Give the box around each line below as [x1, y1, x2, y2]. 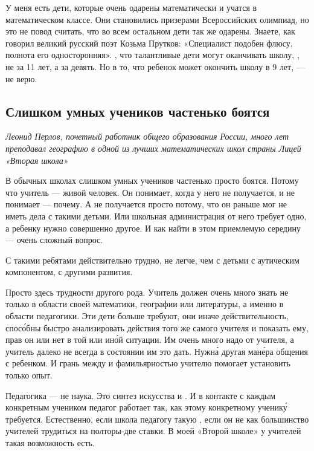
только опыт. [5, 369, 53, 381]
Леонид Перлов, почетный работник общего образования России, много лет [5, 130, 289, 143]
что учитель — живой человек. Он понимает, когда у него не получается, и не [5, 186, 295, 198]
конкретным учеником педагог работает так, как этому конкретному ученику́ [5, 401, 287, 414]
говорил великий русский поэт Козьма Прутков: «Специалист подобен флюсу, [5, 36, 293, 49]
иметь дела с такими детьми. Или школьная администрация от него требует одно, [5, 209, 307, 222]
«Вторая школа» [5, 154, 68, 166]
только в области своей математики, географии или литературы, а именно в [5, 297, 284, 310]
